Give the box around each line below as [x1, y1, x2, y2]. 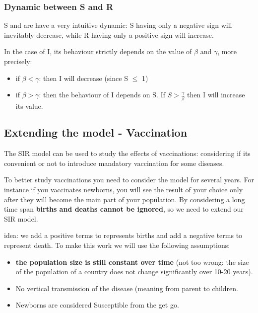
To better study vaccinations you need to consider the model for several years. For [4, 174, 255, 185]
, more [217, 46, 237, 57]
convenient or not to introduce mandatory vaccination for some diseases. [4, 157, 224, 168]
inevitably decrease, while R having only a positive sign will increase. [4, 29, 214, 40]
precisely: [4, 56, 32, 66]
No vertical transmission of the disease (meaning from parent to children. [15, 283, 238, 293]
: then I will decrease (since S [39, 73, 128, 83]
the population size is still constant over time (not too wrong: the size [15, 256, 249, 267]
